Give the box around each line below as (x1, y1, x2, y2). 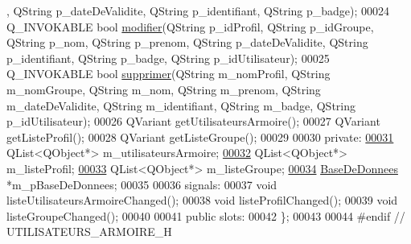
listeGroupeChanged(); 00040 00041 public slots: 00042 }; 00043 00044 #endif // (6, 207, 405, 224)
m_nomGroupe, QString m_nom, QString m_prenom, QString (6, 81, 321, 97)
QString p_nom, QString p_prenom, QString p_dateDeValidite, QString (6, 34, 368, 51)
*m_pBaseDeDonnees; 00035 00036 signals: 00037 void (6, 176, 277, 192)
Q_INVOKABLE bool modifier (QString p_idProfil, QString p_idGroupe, (6, 18, 374, 35)
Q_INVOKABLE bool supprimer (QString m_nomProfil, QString (6, 65, 331, 82)
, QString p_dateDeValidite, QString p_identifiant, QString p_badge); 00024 (6, 2, 390, 19)
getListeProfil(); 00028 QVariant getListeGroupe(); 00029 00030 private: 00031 (6, 128, 394, 145)
